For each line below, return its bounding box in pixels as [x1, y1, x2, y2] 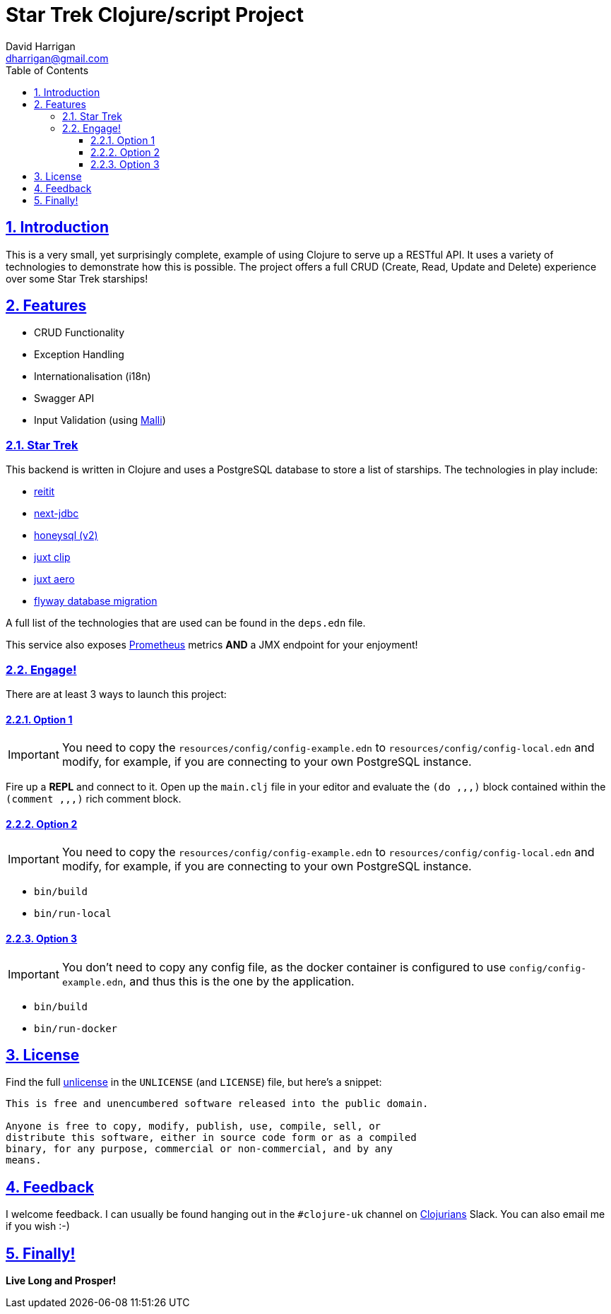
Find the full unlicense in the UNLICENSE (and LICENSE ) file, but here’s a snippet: [6, 1076, 382, 1089]
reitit [34, 485, 55, 498]
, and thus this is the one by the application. [123, 973, 355, 988]
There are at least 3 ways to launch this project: [6, 687, 227, 700]
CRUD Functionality [34, 326, 125, 339]
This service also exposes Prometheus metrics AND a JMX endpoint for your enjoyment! [6, 639, 418, 651]
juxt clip [34, 551, 71, 564]
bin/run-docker [34, 1022, 118, 1034]
